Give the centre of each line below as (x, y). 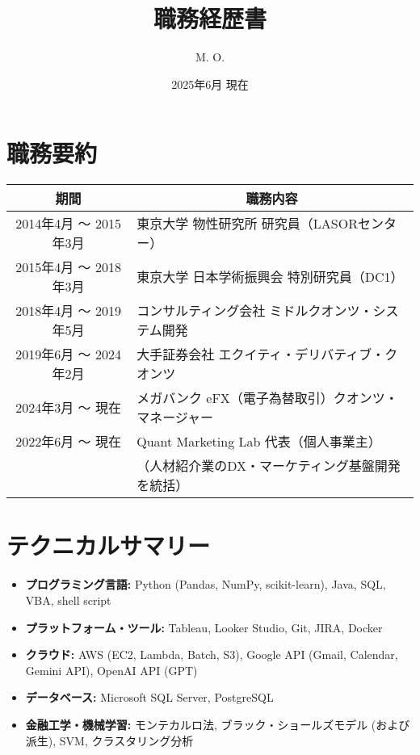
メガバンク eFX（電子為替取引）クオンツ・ (267, 398)
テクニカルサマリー (109, 545)
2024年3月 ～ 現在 (68, 408)
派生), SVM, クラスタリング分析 (109, 740)
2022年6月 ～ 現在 (68, 442)
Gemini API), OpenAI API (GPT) (111, 670)
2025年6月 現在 (210, 84)
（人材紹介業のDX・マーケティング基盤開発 (269, 466)
